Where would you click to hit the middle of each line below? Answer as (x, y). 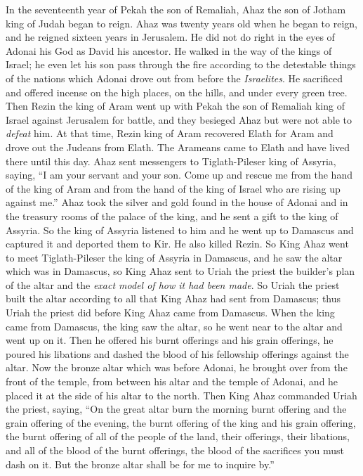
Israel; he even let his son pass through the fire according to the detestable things (181, 64)
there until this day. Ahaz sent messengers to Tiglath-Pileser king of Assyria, (171, 161)
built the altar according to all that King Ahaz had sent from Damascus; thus (173, 298)
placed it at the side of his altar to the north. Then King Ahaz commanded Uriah (181, 395)
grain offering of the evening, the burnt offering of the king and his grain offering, (181, 422)
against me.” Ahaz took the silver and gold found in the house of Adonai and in (177, 202)
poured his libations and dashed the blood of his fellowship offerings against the (177, 353)
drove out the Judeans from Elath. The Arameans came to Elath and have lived (178, 147)
